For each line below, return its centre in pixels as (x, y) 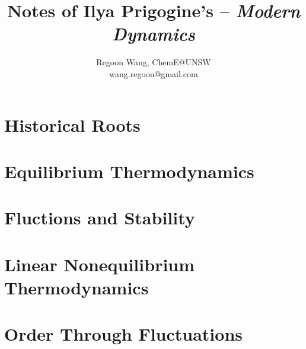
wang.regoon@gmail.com (154, 73)
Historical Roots (72, 124)
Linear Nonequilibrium (100, 264)
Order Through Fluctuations (123, 334)
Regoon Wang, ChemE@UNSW (154, 62)
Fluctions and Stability (100, 218)
